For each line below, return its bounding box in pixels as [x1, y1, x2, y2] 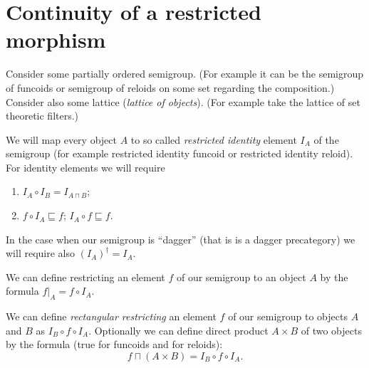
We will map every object [6, 132, 117, 147]
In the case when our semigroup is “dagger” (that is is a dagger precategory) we [6, 231, 355, 246]
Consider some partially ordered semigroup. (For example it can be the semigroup [6, 66, 364, 81]
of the [313, 132, 339, 147]
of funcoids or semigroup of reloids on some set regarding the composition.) [6, 80, 335, 95]
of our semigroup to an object [176, 269, 306, 284]
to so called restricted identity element [130, 132, 297, 147]
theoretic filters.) [6, 108, 79, 123]
